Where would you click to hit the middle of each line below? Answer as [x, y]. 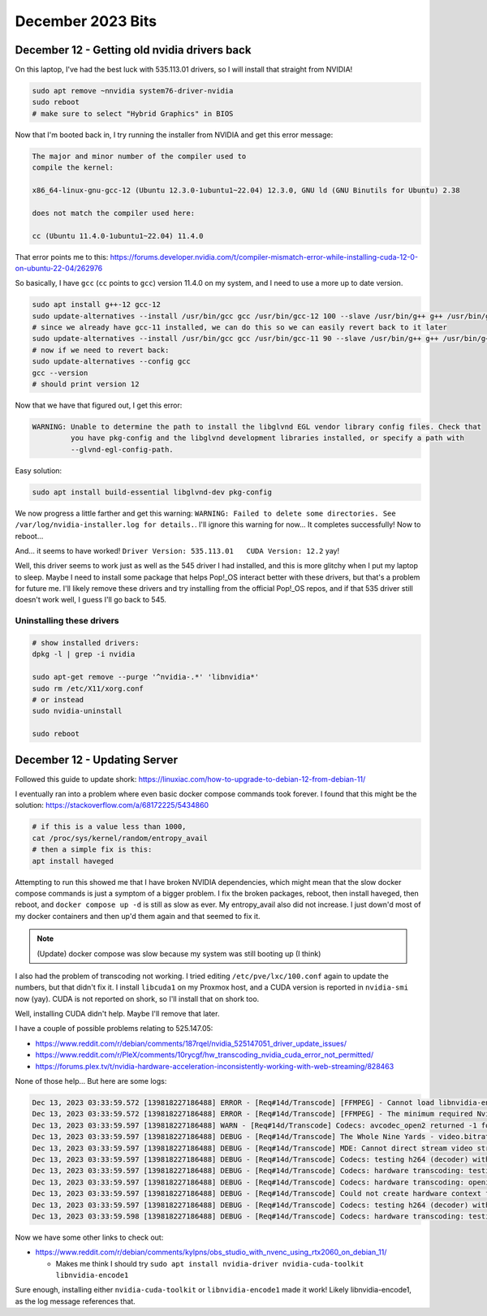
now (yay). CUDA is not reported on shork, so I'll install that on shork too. [137, 999]
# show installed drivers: [86, 643]
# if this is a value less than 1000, [109, 827]
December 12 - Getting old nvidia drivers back [133, 50]
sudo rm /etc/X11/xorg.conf [88, 688]
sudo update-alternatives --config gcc [111, 362]
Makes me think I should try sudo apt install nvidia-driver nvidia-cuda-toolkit [210, 1263]
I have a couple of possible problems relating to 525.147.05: [114, 1029]
